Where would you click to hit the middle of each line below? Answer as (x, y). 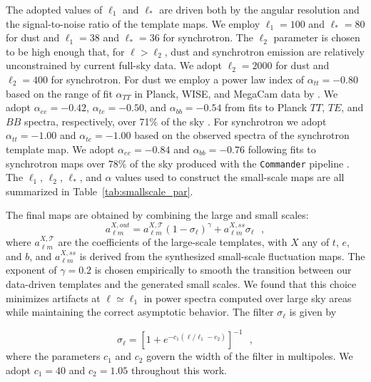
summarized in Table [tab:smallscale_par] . (100, 191)
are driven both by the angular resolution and (259, 9)
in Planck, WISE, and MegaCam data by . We (236, 93)
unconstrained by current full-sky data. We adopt (114, 65)
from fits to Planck (266, 107)
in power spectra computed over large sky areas (248, 298)
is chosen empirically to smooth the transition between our (223, 270)
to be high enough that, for (65, 51)
